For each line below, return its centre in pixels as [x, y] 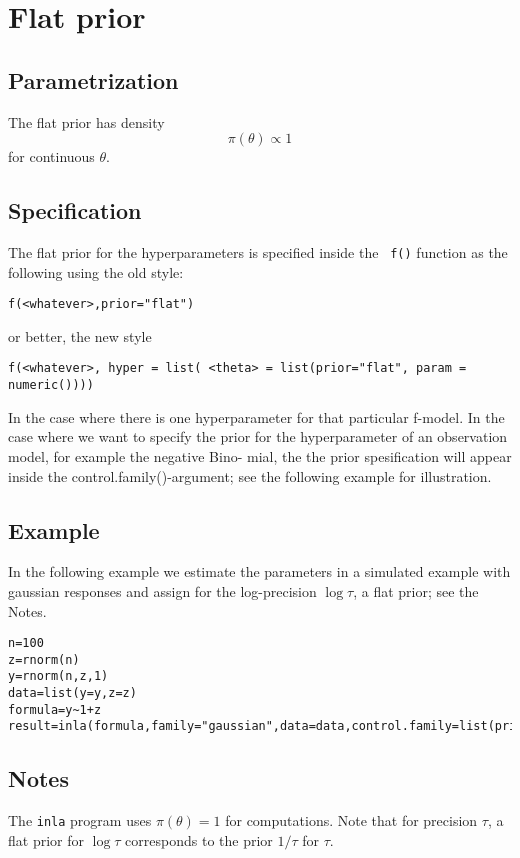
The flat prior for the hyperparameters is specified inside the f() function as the [258, 251]
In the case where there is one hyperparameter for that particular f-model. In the [256, 416]
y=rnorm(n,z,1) [58, 676]
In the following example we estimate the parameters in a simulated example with [259, 571]
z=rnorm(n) [44, 659]
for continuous [51, 156]
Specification [75, 210]
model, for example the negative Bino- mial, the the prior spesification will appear [260, 455]
